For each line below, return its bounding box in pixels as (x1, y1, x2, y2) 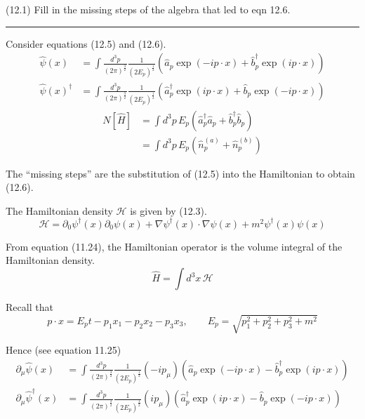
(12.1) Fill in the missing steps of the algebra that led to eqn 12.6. (6, 2, 291, 16)
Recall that (6, 300, 53, 314)
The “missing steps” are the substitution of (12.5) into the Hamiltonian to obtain (6, 166, 355, 180)
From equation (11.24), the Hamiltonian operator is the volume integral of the (6, 239, 343, 253)
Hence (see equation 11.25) (6, 342, 121, 357)
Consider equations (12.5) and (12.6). (6, 36, 166, 51)
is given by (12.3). (130, 203, 207, 218)
